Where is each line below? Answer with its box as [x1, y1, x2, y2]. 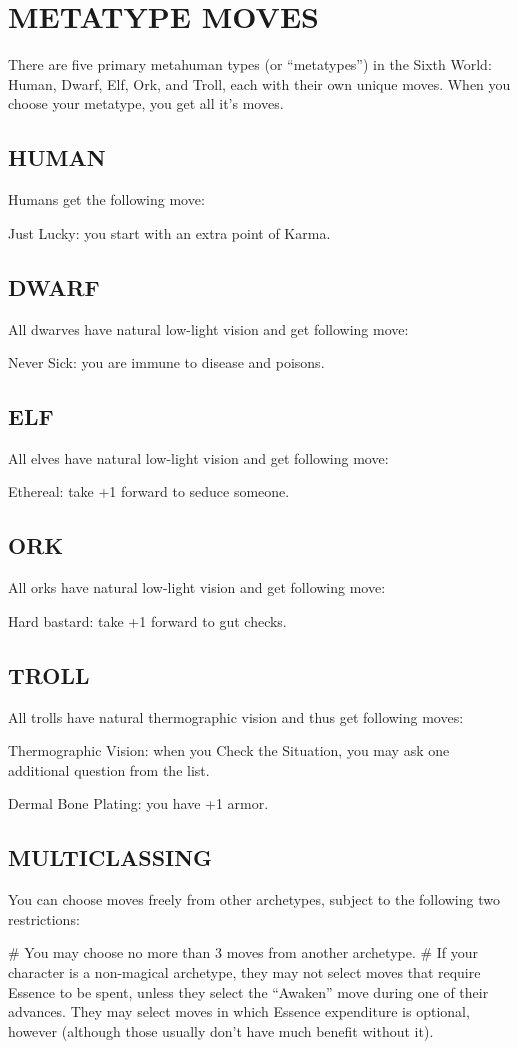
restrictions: [8, 908, 80, 929]
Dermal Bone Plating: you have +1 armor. [8, 793, 269, 814]
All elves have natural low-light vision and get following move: [8, 447, 389, 468]
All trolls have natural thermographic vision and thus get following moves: [8, 706, 464, 727]
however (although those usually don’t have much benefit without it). [8, 1020, 434, 1041]
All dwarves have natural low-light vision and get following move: [8, 318, 409, 339]
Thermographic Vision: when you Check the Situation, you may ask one [8, 740, 450, 761]
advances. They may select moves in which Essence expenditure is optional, [8, 1001, 470, 1022]
